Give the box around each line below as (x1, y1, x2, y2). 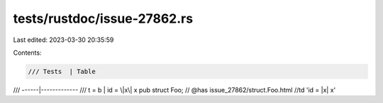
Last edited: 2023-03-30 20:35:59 (13, 36, 114, 44)
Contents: (13, 48, 42, 57)
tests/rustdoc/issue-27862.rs (13, 11, 194, 26)
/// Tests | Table (28, 67, 96, 75)
